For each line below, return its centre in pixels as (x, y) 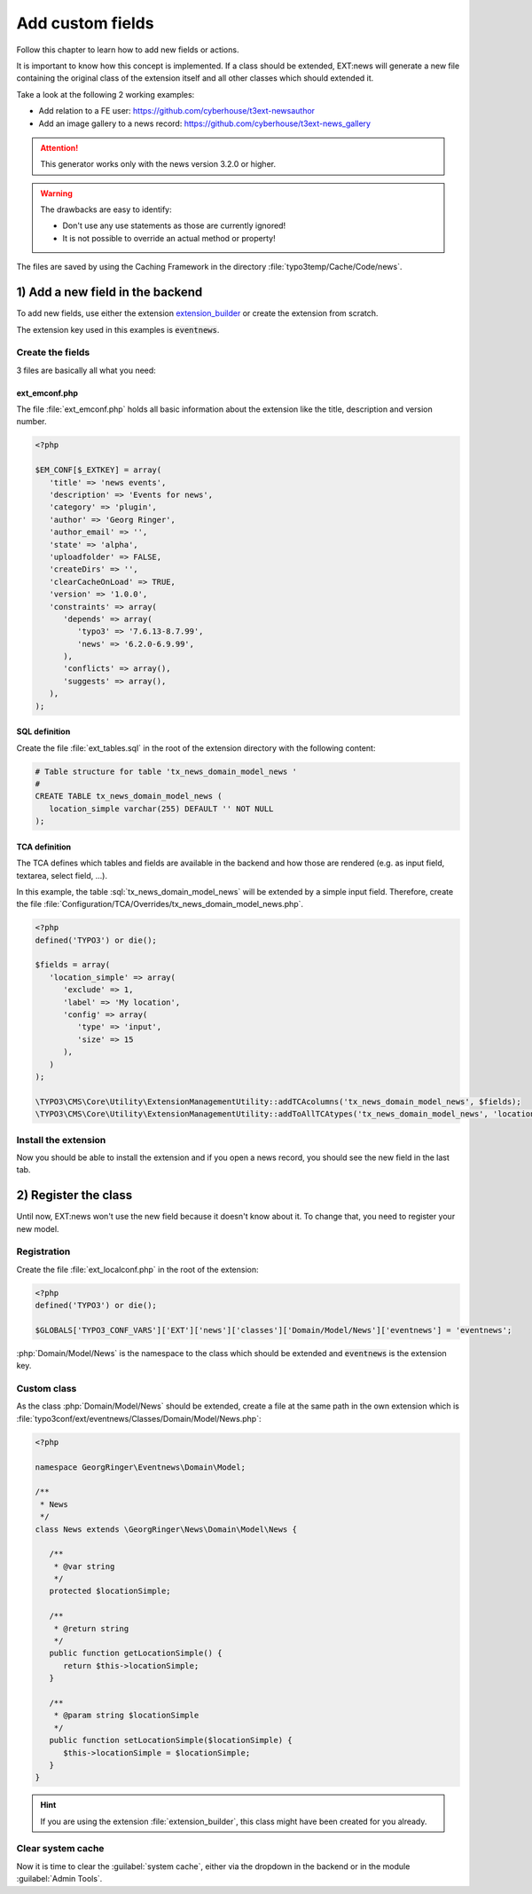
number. (31, 422)
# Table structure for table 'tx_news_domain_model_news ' (166, 771)
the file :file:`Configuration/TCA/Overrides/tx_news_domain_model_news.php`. (160, 904)
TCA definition (44, 847)
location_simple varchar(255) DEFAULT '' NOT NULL (161, 809)
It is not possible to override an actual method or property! (169, 238)
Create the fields (53, 352)
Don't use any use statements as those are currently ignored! (174, 225)
